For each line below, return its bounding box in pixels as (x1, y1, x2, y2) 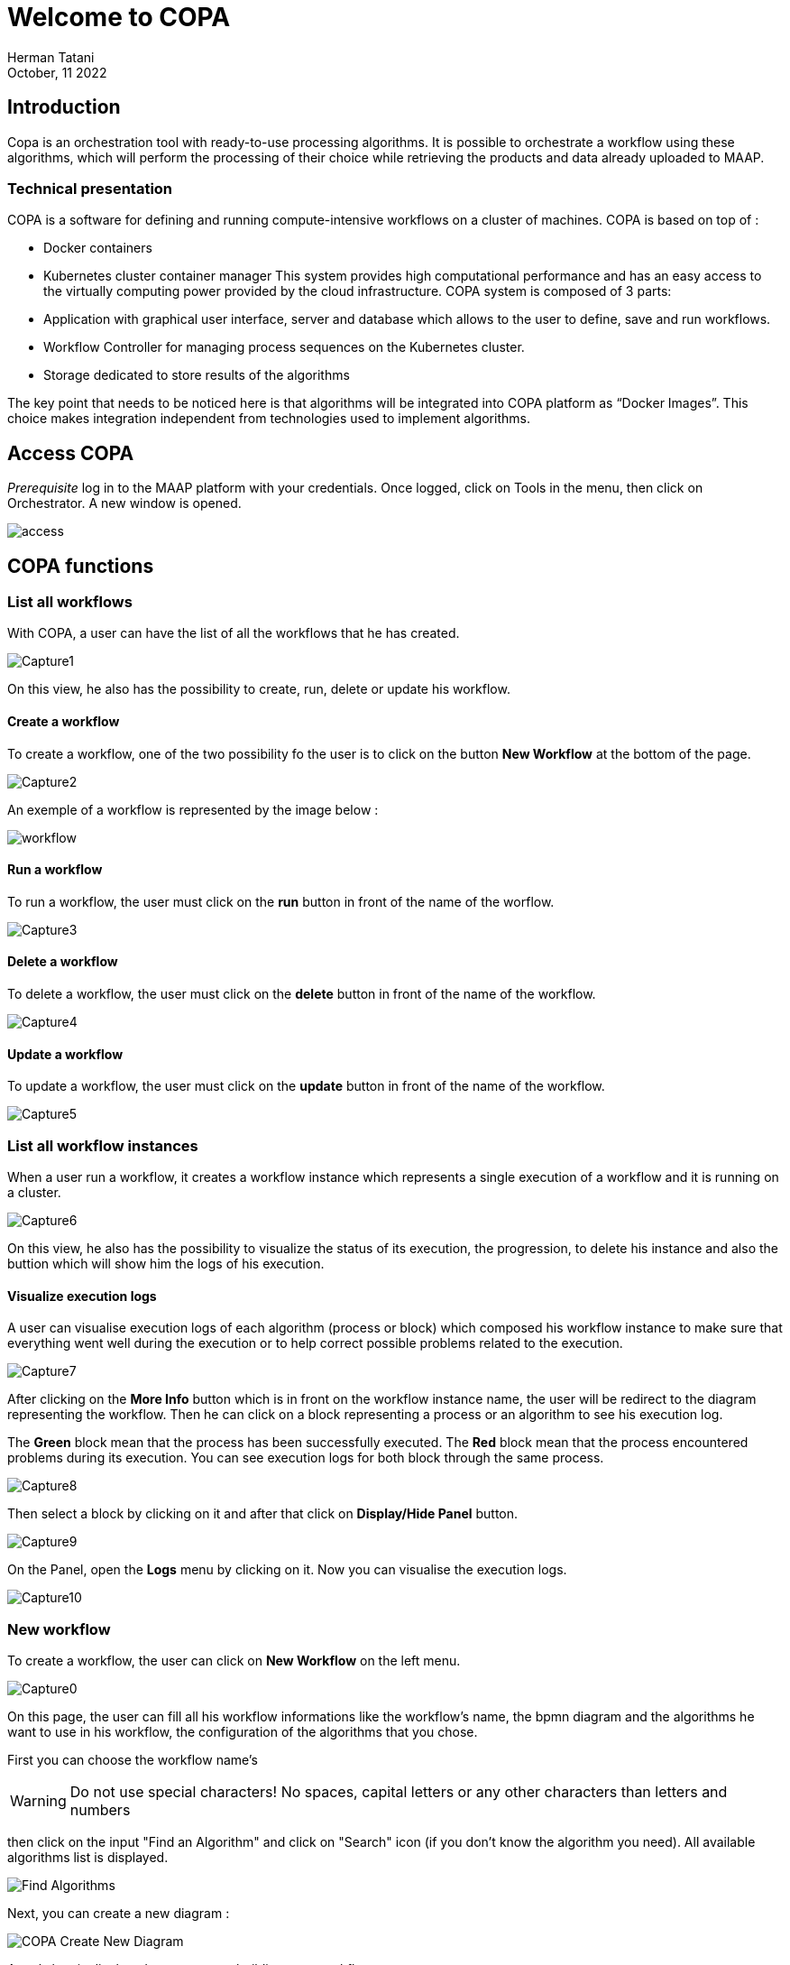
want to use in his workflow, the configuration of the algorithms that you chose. (7, 1724, 478, 1739)
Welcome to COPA (7, 2, 231, 32)
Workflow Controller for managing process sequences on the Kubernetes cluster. (43, 339, 525, 355)
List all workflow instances (7, 1136, 198, 1155)
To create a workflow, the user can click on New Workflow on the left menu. (7, 1653, 461, 1668)
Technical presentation (7, 179, 173, 198)
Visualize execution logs (7, 1287, 157, 1304)
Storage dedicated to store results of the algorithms (43, 367, 350, 383)
